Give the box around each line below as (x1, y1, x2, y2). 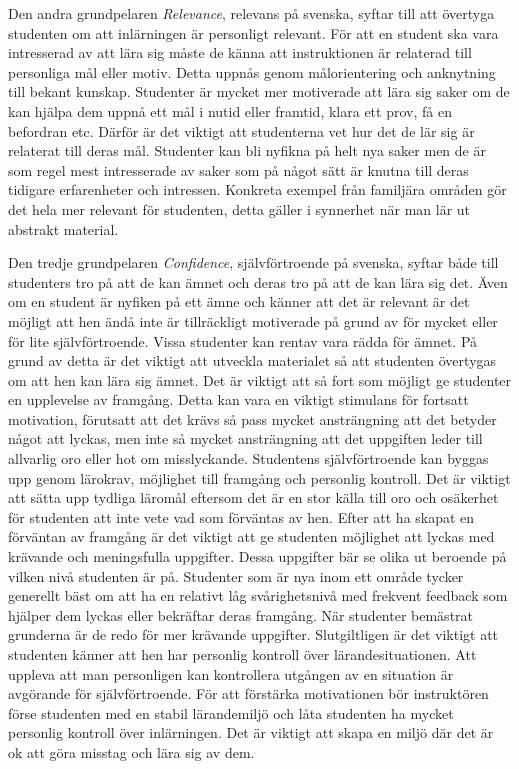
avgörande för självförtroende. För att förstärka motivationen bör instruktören (8, 683, 489, 704)
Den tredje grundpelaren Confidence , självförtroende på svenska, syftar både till (8, 252, 499, 273)
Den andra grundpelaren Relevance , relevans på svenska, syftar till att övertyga (8, 3, 495, 23)
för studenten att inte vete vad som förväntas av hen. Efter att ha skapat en (8, 506, 475, 527)
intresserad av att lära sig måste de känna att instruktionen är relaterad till (8, 42, 472, 63)
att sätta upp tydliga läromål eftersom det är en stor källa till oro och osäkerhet (8, 487, 499, 508)
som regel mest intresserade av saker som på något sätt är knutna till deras (8, 159, 469, 180)
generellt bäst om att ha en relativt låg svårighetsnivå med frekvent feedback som (8, 585, 508, 606)
